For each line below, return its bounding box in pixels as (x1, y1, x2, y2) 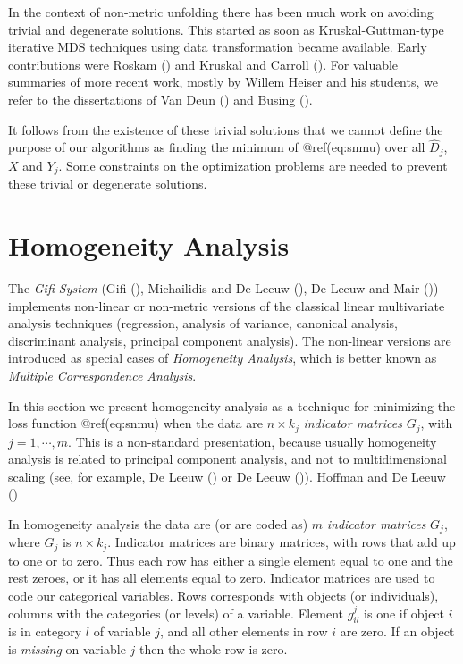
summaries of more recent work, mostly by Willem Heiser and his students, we (8, 72, 438, 91)
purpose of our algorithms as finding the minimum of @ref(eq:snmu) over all (8, 138, 425, 156)
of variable (93, 622, 151, 641)
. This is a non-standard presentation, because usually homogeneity (68, 432, 437, 450)
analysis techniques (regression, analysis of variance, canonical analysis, (8, 314, 398, 332)
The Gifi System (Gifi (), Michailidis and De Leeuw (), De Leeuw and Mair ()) (8, 279, 439, 297)
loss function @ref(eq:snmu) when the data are (8, 414, 263, 433)
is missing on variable (8, 640, 126, 659)
